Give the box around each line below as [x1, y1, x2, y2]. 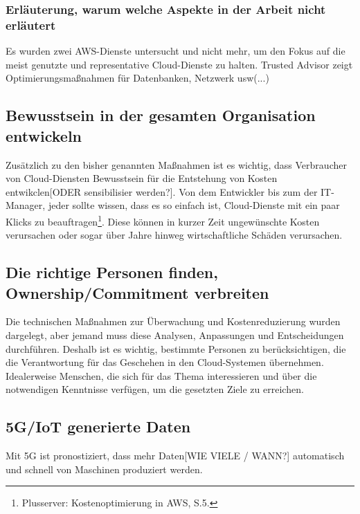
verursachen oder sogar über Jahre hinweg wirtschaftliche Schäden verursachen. [6, 228, 343, 242]
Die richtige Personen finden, [6, 261, 218, 283]
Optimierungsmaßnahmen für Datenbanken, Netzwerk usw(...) [6, 71, 269, 85]
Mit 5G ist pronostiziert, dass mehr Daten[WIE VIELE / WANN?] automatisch [6, 448, 345, 463]
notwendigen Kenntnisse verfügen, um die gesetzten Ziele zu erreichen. [6, 382, 304, 396]
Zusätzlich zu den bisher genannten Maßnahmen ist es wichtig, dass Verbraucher [6, 157, 347, 172]
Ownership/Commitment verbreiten [6, 282, 269, 303]
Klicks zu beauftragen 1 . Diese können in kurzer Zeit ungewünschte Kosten [6, 212, 320, 228]
